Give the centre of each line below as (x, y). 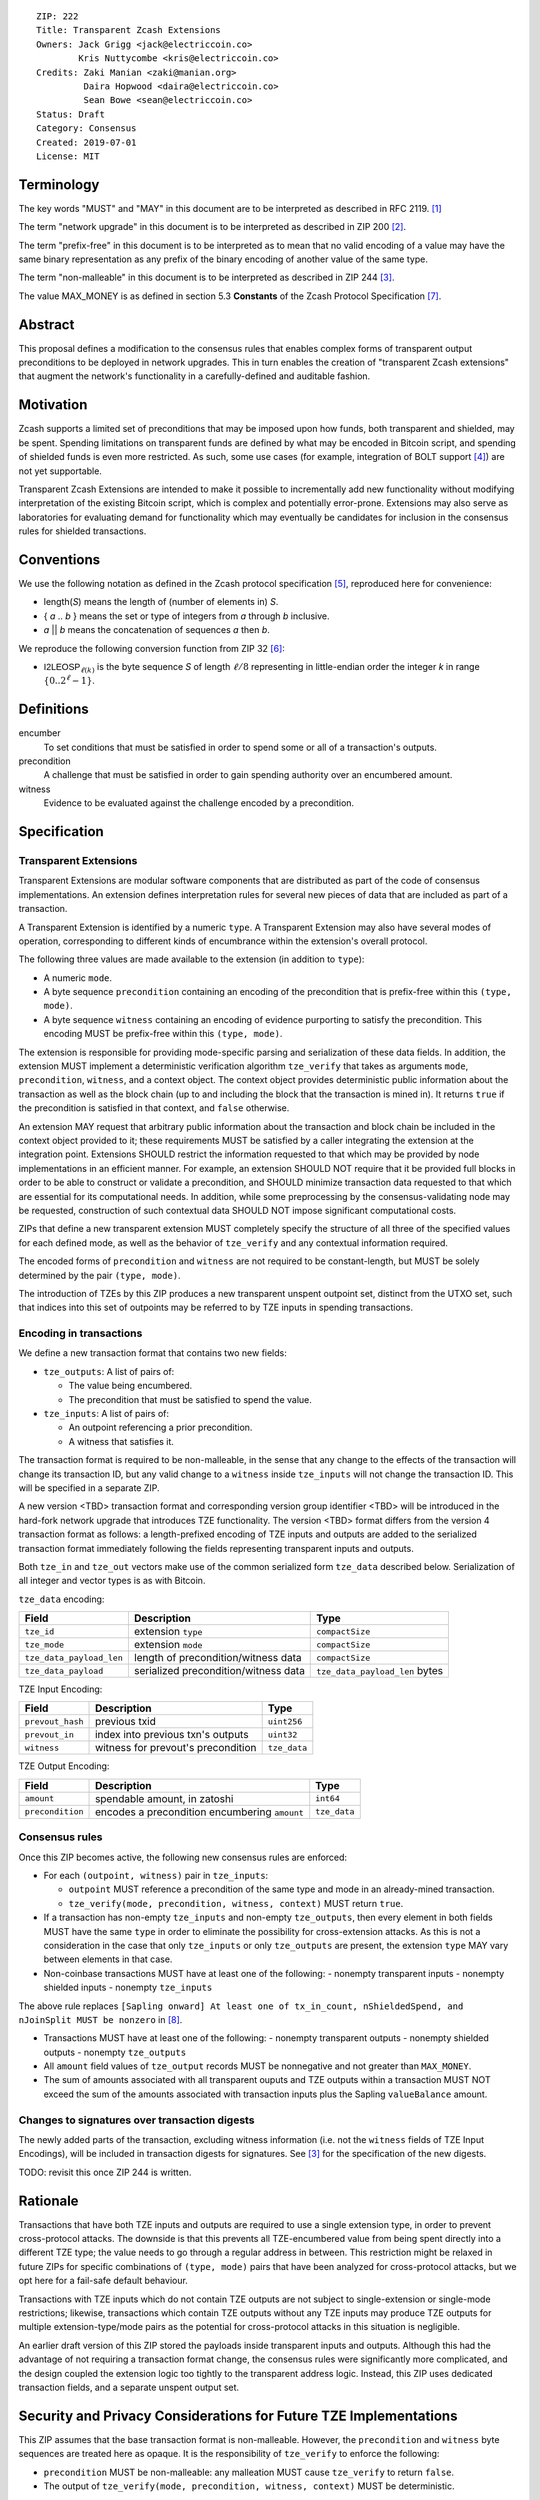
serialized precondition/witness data (219, 1671)
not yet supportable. (60, 471)
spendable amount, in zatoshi (164, 1798)
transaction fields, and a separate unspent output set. (129, 2387)
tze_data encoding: (61, 1599)
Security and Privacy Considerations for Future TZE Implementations (238, 2415)
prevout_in (49, 1734)
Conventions (59, 559)
